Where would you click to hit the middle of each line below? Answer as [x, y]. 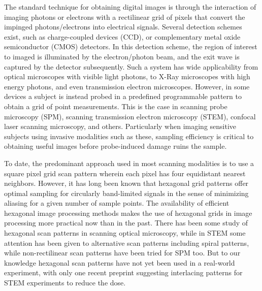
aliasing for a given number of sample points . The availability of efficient [117, 203]
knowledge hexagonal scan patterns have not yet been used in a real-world [120, 262]
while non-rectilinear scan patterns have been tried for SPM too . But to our [122, 253]
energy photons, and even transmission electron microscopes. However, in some [127, 86]
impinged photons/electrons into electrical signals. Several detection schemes [123, 27]
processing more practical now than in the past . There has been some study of [126, 223]
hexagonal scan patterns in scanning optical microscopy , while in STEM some [125, 233]
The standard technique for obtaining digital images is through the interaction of [130, 7]
